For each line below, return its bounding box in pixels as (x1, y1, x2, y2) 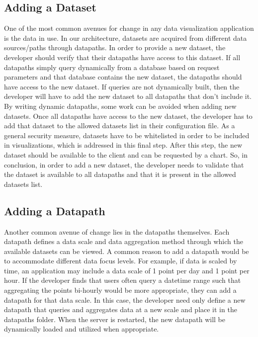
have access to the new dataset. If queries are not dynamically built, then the (4, 81, 240, 91)
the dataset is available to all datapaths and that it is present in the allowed (4, 169, 236, 179)
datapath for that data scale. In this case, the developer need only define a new (4, 294, 246, 305)
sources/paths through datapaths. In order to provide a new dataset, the (4, 42, 226, 53)
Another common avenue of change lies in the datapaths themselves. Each (4, 226, 230, 237)
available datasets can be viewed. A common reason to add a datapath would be (4, 246, 249, 256)
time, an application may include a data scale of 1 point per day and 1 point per (4, 265, 250, 275)
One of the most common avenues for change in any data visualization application (4, 23, 254, 33)
